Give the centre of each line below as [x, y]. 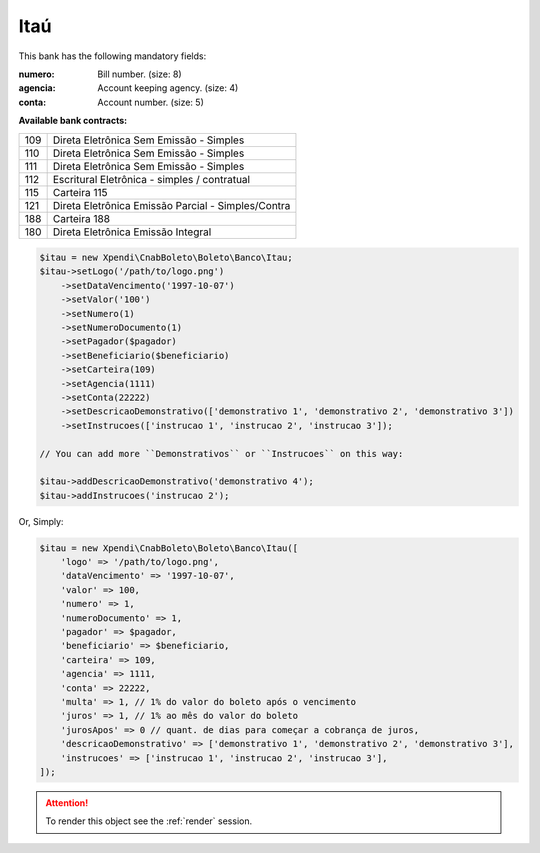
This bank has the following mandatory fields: [112, 56]
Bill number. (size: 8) [139, 74]
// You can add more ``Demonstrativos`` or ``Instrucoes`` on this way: [221, 453]
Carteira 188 [81, 218]
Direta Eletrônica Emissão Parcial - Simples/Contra [171, 205]
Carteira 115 [80, 192]
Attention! [67, 802]
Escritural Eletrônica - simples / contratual [151, 179]
